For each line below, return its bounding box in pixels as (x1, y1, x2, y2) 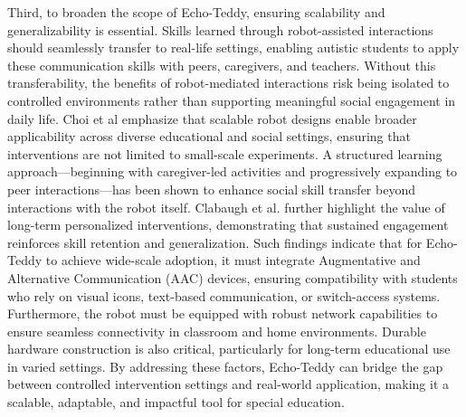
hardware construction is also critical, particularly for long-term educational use (7, 339, 451, 358)
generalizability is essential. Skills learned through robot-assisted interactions (7, 20, 433, 39)
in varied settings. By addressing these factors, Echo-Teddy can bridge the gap (7, 356, 443, 375)
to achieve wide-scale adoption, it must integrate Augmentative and (45, 251, 421, 270)
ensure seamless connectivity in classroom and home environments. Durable (7, 321, 426, 340)
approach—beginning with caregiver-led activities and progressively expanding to (7, 162, 458, 181)
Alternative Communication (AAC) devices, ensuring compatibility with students (7, 268, 458, 287)
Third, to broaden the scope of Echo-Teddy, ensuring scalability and (7, 3, 385, 21)
